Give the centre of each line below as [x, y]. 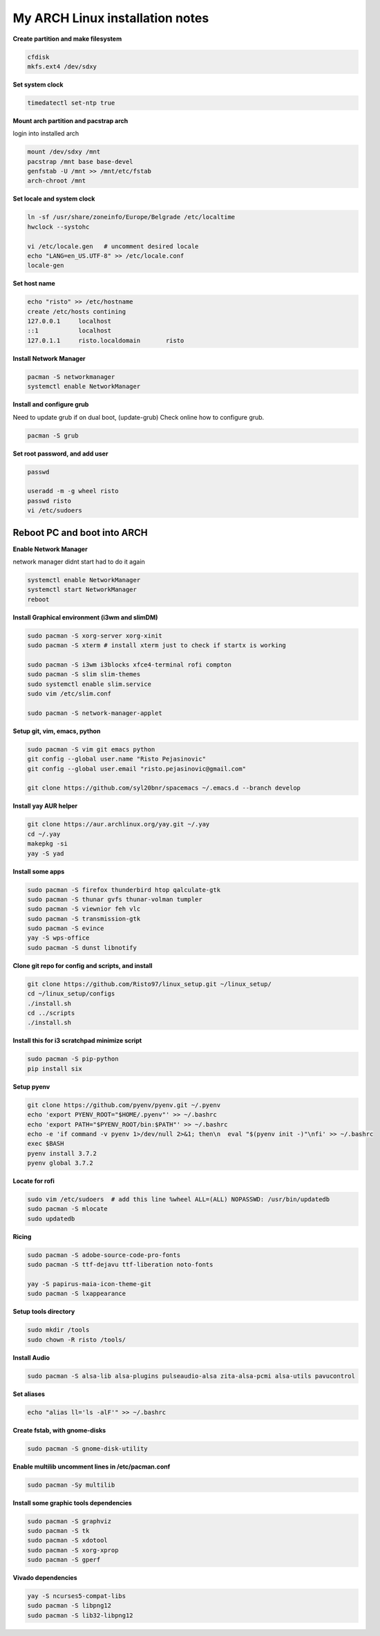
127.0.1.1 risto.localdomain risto [106, 340]
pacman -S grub [53, 435]
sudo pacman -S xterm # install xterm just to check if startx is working [157, 645]
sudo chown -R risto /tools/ [77, 1339]
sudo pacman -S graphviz [69, 1521]
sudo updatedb [51, 1218]
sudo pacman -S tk [58, 1531]
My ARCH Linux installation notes [111, 18]
